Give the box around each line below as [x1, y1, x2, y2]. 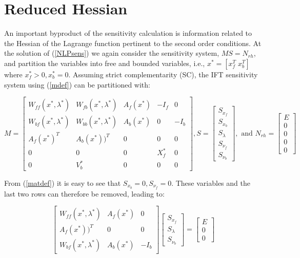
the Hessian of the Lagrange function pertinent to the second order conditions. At [4, 37, 262, 48]
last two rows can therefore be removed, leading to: [4, 188, 165, 199]
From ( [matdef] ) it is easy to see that [4, 177, 121, 188]
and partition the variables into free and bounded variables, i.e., [4, 57, 205, 68]
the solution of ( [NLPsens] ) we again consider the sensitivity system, [4, 48, 219, 58]
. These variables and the [171, 177, 250, 188]
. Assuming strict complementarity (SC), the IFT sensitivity [68, 69, 258, 79]
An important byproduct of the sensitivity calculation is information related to [4, 28, 252, 38]
